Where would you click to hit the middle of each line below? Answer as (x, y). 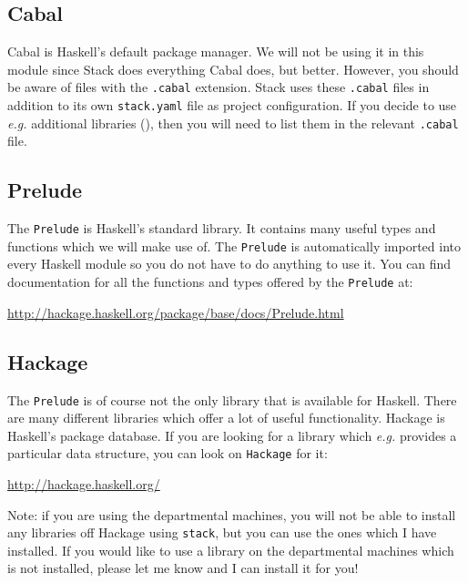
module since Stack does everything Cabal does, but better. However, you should (233, 69)
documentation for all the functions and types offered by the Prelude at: (210, 282)
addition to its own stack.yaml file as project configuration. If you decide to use (232, 105)
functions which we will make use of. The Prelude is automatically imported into (234, 245)
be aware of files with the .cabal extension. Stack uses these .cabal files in (219, 87)
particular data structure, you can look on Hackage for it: (168, 453)
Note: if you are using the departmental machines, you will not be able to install (232, 514)
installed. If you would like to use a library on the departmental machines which (231, 550)
